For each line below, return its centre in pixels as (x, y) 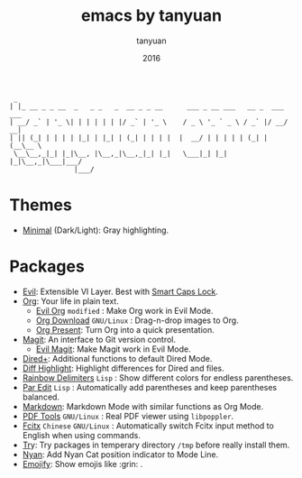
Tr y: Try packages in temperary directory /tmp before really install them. (156, 445)
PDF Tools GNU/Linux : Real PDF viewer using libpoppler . (128, 416)
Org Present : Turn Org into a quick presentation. (125, 329)
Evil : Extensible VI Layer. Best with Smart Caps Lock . (120, 291)
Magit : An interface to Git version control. (99, 339)
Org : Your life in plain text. (70, 301)
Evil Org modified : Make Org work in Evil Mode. (124, 310)
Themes (41, 205)
